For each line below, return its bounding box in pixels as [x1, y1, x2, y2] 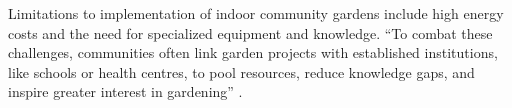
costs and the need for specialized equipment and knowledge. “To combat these [8, 22, 493, 43]
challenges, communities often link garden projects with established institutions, [8, 42, 498, 63]
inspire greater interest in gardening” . [8, 81, 243, 102]
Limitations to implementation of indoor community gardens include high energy [8, 3, 504, 23]
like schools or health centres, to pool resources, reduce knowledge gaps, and [8, 61, 475, 82]
